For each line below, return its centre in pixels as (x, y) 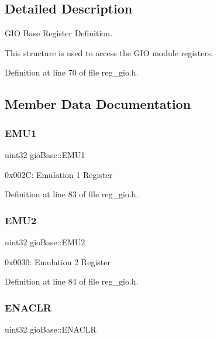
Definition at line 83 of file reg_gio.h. (72, 194)
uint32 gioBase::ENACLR (51, 329)
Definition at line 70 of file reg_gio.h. (72, 72)
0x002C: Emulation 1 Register (59, 174)
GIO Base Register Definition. (59, 33)
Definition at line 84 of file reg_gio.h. (72, 281)
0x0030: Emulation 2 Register (58, 261)
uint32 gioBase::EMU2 (45, 242)
